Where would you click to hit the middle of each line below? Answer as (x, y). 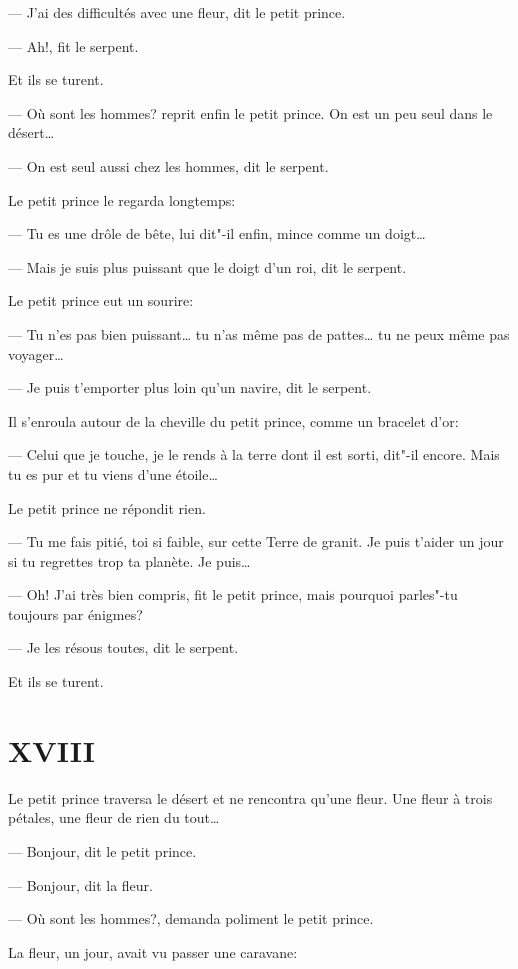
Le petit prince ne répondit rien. (107, 507)
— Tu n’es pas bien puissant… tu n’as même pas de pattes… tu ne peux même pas (259, 333)
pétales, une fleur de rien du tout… (114, 817)
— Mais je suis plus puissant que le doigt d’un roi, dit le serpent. (207, 266)
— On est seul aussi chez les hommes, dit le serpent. (168, 165)
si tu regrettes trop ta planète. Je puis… (129, 560)
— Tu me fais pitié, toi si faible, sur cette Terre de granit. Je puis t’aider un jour (256, 541)
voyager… (36, 353)
